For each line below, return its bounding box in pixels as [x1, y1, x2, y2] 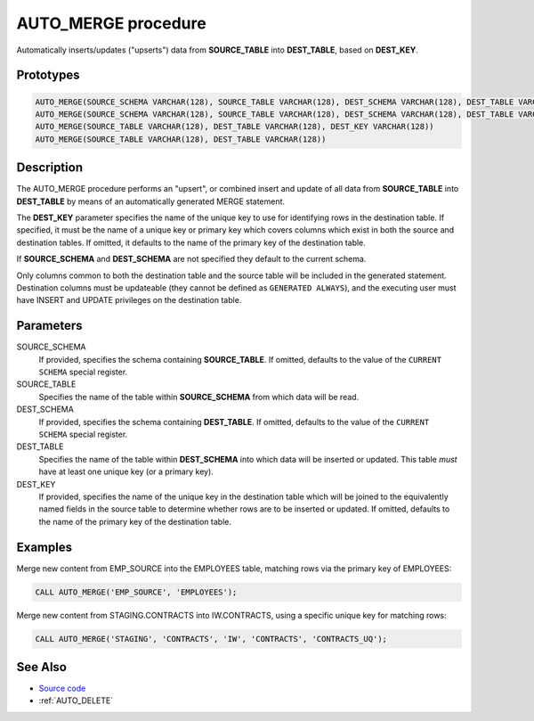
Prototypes [16, 68, 80, 83]
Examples [16, 539, 73, 554]
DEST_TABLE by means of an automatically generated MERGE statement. [16, 196, 285, 207]
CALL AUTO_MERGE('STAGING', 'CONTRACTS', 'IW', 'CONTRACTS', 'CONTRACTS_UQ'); [35, 634, 387, 643]
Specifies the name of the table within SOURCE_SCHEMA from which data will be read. [38, 391, 360, 402]
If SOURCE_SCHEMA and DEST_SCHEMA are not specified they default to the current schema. [16, 254, 367, 265]
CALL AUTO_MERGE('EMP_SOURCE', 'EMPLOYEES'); [35, 586, 238, 597]
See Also [16, 660, 67, 675]
